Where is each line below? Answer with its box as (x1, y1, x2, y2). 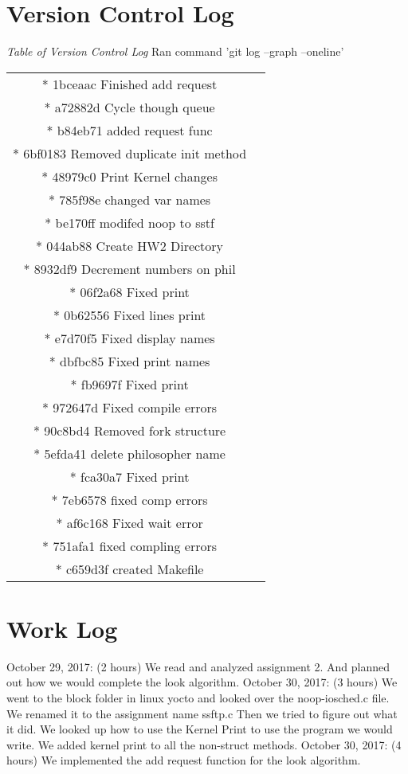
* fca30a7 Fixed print (69, 467, 190, 486)
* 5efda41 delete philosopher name (33, 444, 226, 463)
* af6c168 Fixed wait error (56, 513, 203, 532)
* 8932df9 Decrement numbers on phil (23, 259, 236, 278)
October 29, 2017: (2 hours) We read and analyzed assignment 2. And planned (6, 658, 390, 674)
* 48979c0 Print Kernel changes (41, 166, 218, 186)
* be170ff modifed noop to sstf (45, 213, 214, 232)
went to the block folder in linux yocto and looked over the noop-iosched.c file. (6, 690, 390, 706)
